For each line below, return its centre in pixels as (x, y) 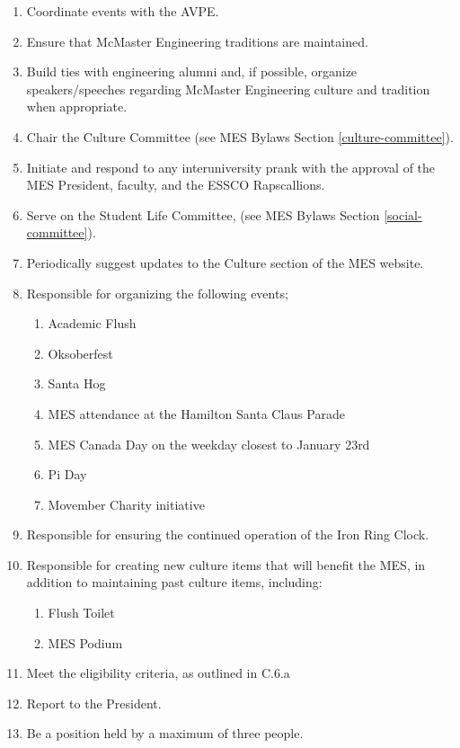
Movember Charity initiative (126, 504)
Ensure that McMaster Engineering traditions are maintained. (197, 41)
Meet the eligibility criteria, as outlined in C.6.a (158, 673)
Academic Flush (92, 323)
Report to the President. (94, 703)
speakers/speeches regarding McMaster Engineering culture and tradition (228, 89)
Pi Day (67, 474)
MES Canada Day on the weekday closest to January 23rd (209, 444)
